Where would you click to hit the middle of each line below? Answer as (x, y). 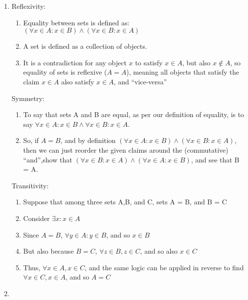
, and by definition (88, 140)
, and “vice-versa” (140, 81)
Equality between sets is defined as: (76, 22)
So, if (31, 140)
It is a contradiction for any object (75, 62)
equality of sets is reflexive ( (65, 72)
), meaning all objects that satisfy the (183, 72)
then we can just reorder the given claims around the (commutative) (126, 150)
